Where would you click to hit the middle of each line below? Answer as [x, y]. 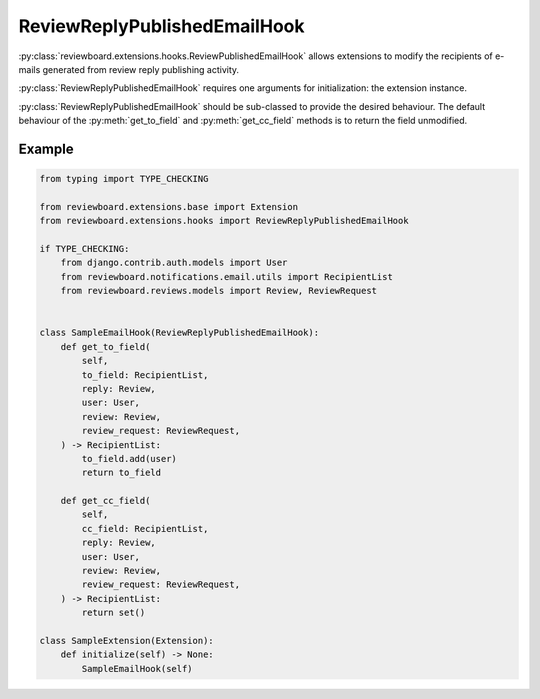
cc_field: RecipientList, [145, 528]
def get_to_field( [105, 346]
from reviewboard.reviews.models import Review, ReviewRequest [219, 291]
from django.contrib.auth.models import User [174, 263]
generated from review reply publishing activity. [141, 69]
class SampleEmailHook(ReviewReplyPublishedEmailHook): [179, 333]
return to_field [121, 473]
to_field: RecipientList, [145, 374]
